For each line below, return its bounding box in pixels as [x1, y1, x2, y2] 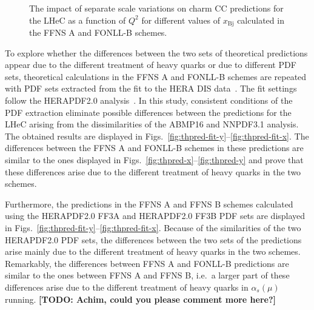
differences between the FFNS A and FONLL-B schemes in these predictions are [5, 141, 304, 154]
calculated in [237, 13, 284, 26]
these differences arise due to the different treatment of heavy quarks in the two [5, 165, 301, 178]
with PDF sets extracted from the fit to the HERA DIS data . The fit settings [5, 82, 297, 95]
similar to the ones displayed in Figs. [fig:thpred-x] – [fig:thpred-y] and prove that [5, 153, 304, 166]
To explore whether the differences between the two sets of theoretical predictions [5, 46, 308, 59]
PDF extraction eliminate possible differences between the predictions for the [5, 106, 292, 118]
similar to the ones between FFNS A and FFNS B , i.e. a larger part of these [5, 269, 290, 281]
